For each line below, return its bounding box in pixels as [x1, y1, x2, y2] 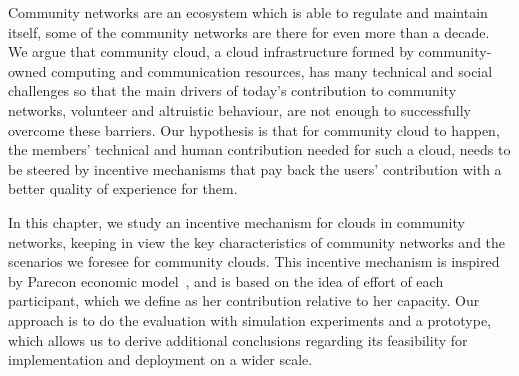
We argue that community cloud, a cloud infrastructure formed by [8, 41, 414, 62]
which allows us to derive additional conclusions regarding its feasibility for [8, 329, 468, 350]
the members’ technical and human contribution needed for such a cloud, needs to [8, 139, 511, 160]
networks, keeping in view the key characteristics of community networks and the [8, 231, 506, 252]
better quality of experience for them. [8, 178, 238, 199]
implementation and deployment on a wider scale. [8, 349, 313, 370]
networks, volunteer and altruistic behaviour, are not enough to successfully [8, 99, 471, 120]
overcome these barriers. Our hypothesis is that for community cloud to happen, [8, 119, 500, 140]
